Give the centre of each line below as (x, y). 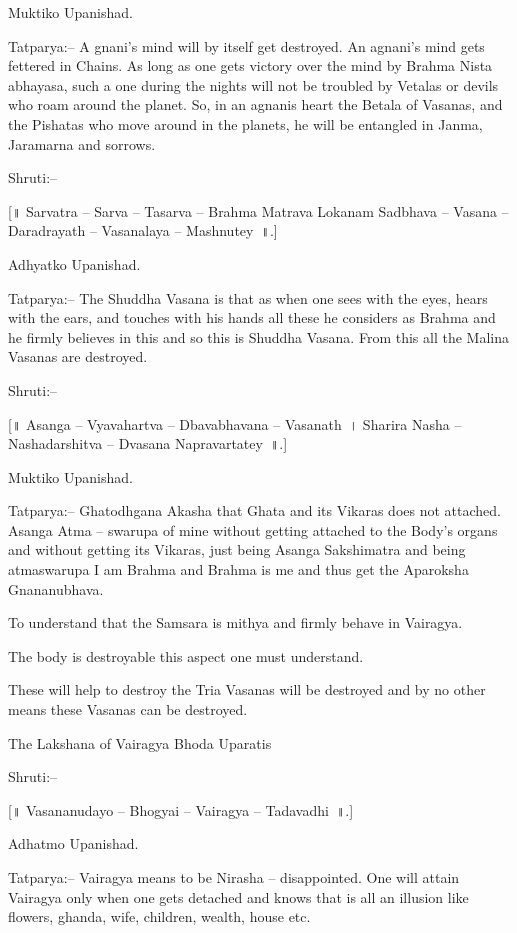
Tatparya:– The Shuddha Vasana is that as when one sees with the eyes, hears (248, 297)
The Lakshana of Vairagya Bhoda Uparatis (140, 742)
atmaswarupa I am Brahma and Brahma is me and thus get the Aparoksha (238, 569)
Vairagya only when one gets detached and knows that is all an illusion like (238, 896)
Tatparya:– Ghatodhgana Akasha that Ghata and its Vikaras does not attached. (254, 510)
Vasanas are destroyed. (78, 356)
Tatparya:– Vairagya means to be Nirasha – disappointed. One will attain (234, 877)
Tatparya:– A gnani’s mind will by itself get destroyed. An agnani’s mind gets (246, 45)
